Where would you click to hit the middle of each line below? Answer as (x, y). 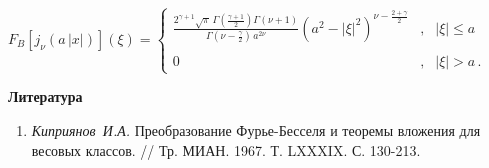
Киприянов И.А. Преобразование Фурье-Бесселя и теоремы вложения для (256, 130)
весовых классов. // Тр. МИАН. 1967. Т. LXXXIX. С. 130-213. (226, 149)
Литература (45, 96)
